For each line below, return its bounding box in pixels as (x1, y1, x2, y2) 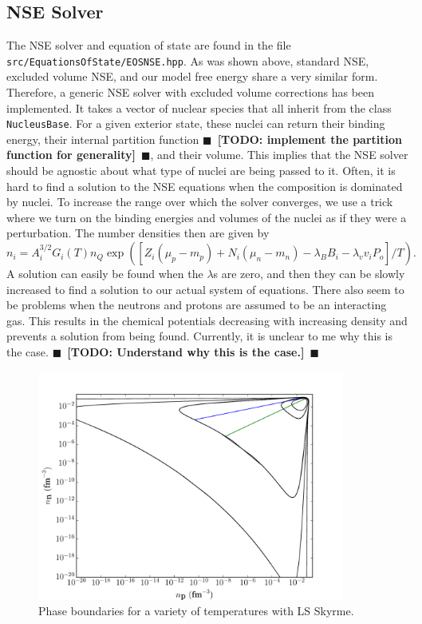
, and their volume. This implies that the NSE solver (150, 146, 408, 163)
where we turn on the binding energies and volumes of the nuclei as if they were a (6, 209, 407, 225)
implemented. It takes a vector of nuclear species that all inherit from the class (6, 99, 392, 116)
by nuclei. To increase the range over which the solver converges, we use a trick (6, 193, 393, 210)
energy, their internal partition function (6, 130, 199, 147)
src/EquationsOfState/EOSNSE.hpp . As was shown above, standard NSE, (6, 52, 369, 69)
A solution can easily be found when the (6, 265, 203, 282)
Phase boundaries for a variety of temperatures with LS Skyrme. (38, 602, 354, 619)
